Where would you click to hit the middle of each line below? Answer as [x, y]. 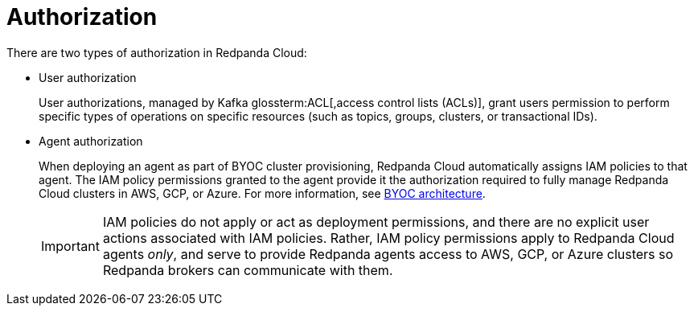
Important [70, 246]
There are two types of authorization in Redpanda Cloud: [157, 52]
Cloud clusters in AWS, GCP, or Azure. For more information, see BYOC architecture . [262, 193]
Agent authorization [91, 141]
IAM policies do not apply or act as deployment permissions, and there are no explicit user [376, 222]
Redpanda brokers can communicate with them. [248, 270]
